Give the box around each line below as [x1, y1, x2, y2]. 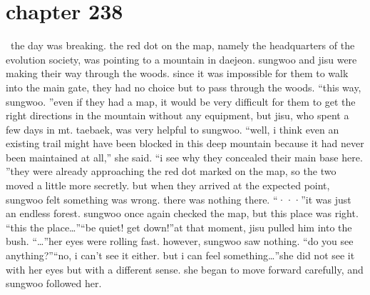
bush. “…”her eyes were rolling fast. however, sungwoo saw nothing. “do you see [6, 234, 354, 249]
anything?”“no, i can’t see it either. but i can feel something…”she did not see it [6, 248, 355, 263]
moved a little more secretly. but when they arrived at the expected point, [6, 178, 330, 193]
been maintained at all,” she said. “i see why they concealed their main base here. [6, 149, 363, 164]
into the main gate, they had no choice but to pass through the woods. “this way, [6, 79, 361, 94]
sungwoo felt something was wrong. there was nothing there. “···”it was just [6, 191, 351, 206]
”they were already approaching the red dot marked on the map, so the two [6, 164, 336, 179]
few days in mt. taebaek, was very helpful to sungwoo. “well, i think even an [6, 121, 339, 136]
